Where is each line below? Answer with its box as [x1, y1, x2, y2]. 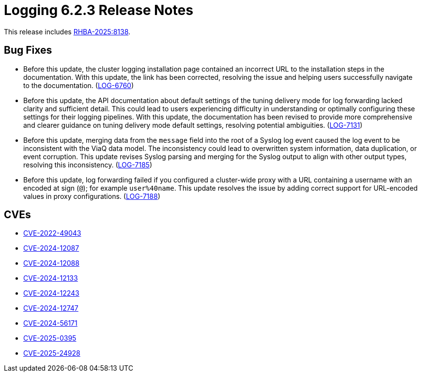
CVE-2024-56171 [23, 319, 78, 328]
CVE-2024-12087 [23, 244, 79, 253]
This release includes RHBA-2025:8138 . [4, 27, 131, 36]
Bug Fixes [4, 44, 52, 57]
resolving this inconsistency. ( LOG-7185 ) [23, 160, 153, 169]
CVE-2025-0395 [23, 334, 77, 343]
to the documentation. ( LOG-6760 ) [23, 81, 134, 90]
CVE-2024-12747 [23, 304, 78, 313]
